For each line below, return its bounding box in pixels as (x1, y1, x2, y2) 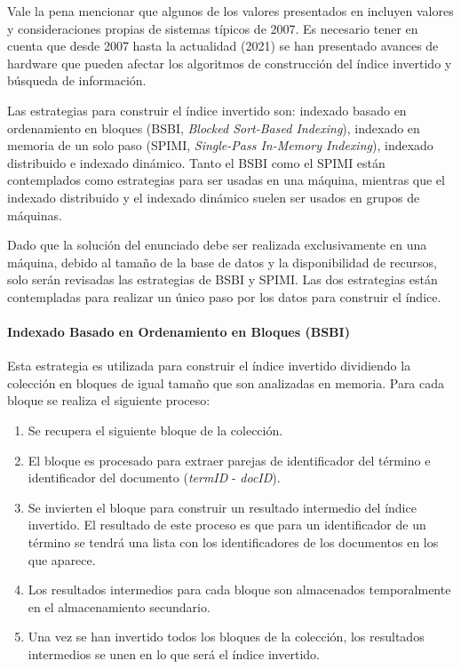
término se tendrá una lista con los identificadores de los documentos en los (28, 533, 439, 552)
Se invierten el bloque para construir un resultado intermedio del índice (28, 498, 417, 516)
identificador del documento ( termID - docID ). (28, 468, 281, 487)
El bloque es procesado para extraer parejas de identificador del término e (28, 450, 431, 469)
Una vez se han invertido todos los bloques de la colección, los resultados (28, 627, 425, 646)
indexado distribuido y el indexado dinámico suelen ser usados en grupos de (7, 187, 420, 206)
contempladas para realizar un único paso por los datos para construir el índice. (7, 287, 441, 306)
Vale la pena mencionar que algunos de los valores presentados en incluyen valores (7, 2, 454, 20)
